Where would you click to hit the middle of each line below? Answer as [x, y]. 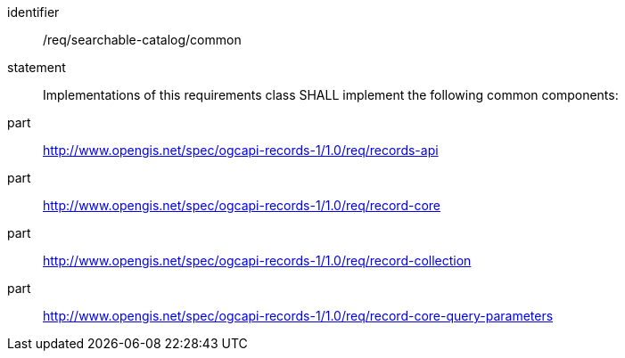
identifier [33, 12]
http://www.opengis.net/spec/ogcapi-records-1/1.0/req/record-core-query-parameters [298, 316]
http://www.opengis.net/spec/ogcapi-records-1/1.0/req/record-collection [257, 260]
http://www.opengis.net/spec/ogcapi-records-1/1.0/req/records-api [241, 150]
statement [37, 67]
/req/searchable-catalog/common [142, 40]
